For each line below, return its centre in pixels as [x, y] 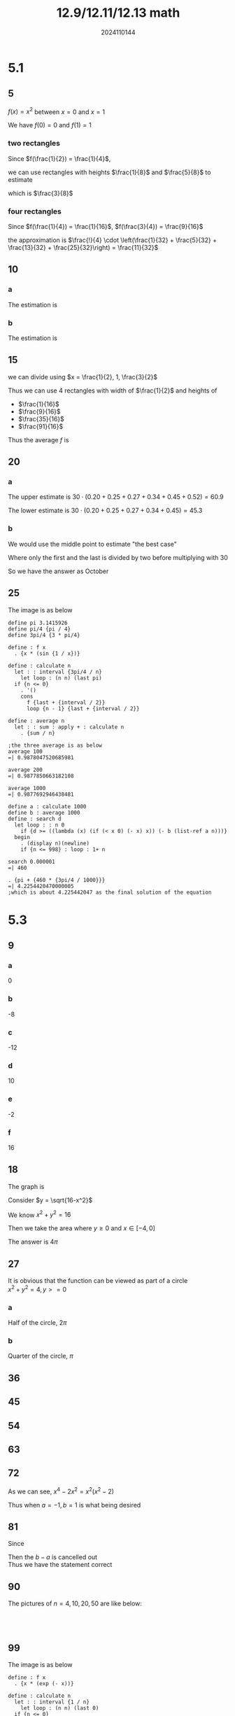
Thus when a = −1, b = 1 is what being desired [74, 1505]
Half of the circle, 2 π [37, 1323]
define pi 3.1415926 [38, 623]
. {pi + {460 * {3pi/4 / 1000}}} [57, 880]
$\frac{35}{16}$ [41, 419]
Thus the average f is [38, 439]
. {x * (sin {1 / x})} [47, 653]
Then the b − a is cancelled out [52, 1557]
